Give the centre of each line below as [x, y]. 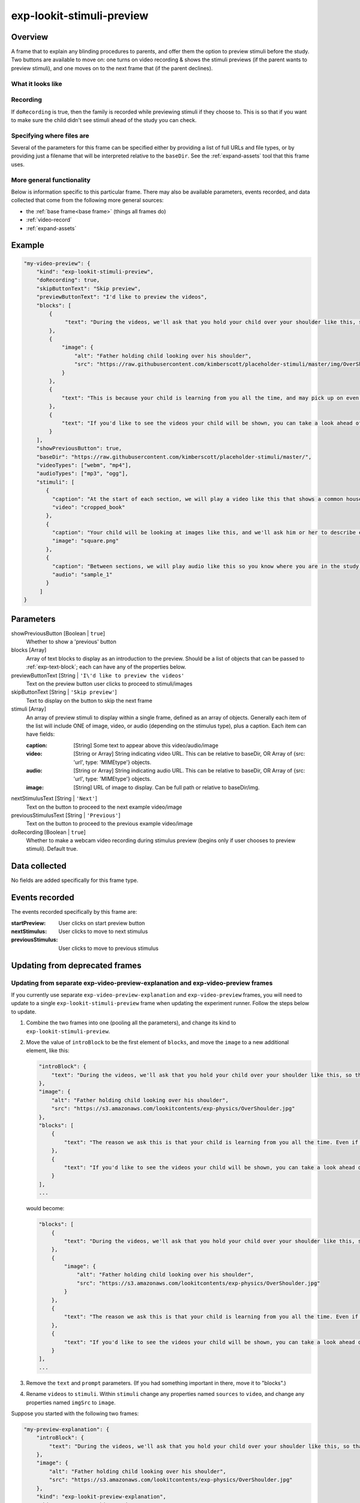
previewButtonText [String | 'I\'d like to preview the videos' [98, 675]
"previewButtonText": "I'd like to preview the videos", [122, 297]
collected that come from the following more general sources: [88, 200]
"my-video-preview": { [57, 263]
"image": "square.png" [85, 541]
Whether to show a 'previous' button [71, 642]
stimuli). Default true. [52, 849]
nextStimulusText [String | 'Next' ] [54, 798]
